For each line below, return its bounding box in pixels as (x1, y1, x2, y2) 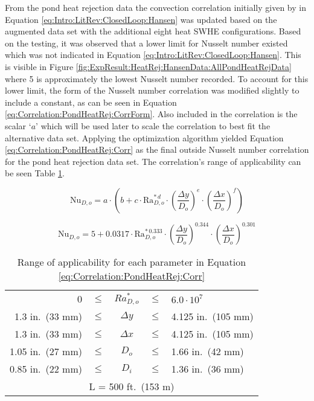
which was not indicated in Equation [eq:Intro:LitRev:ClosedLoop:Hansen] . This (5, 48, 301, 61)
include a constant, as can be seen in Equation (5, 95, 177, 108)
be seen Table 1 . (5, 167, 65, 179)
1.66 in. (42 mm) (171, 344, 244, 359)
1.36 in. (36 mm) (171, 362, 244, 376)
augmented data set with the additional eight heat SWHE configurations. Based (5, 25, 301, 37)
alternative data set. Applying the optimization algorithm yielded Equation (5, 131, 284, 144)
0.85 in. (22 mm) (10, 362, 83, 376)
